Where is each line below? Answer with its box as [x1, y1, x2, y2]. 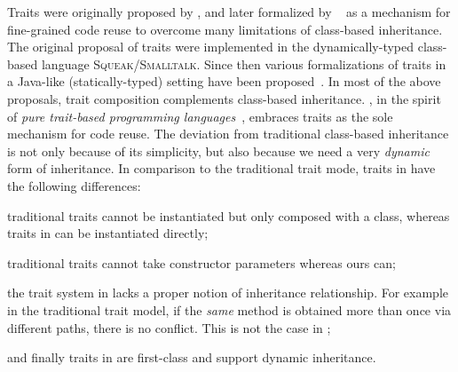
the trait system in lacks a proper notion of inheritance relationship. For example [7, 283, 448, 302]
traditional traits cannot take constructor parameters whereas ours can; [7, 253, 396, 272]
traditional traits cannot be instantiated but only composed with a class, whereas [7, 206, 450, 225]
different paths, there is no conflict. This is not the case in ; [7, 318, 331, 336]
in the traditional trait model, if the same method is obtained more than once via [7, 300, 452, 319]
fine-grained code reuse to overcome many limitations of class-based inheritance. [7, 20, 443, 38]
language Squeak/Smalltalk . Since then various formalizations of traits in [41, 54, 446, 73]
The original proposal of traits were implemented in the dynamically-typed [7, 37, 415, 56]
